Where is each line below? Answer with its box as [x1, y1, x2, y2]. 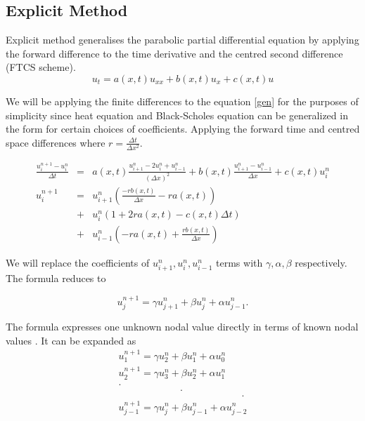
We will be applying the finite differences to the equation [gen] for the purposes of [6, 93, 359, 108]
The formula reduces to [6, 271, 106, 286]
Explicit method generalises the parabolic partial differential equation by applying [6, 32, 359, 47]
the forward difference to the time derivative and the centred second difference [6, 46, 343, 60]
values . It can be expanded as [6, 333, 136, 347]
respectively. [295, 255, 347, 269]
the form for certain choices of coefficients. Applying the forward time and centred [6, 121, 360, 136]
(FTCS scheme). [6, 60, 76, 74]
